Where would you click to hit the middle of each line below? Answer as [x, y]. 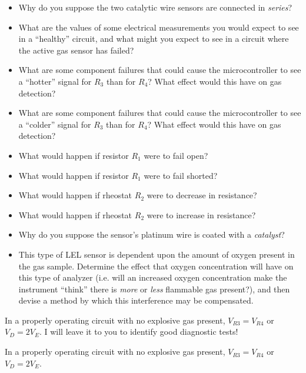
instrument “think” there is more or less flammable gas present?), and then [154, 289]
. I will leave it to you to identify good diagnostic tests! [139, 332]
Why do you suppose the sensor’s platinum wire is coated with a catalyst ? [152, 234]
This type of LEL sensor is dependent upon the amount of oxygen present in [157, 254]
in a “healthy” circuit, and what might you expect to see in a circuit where [154, 39]
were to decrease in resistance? [202, 195]
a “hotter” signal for [55, 81]
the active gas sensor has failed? [76, 50]
